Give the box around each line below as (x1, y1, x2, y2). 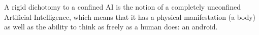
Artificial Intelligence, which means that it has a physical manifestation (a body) (4, 11, 256, 22)
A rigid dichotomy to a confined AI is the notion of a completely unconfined (4, 2, 241, 12)
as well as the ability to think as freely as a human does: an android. (4, 21, 218, 32)
